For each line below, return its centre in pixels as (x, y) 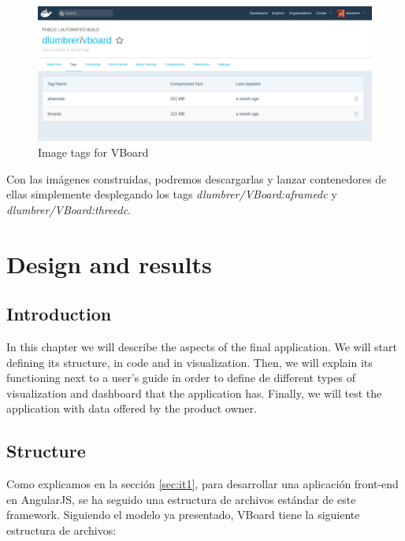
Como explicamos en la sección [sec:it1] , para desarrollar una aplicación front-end (202, 484)
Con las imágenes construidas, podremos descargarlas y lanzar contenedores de (197, 178)
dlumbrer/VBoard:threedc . (69, 209)
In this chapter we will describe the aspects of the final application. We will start (202, 346)
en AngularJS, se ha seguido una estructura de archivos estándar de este (181, 499)
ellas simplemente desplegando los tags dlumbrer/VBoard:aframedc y (172, 194)
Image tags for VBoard (93, 152)
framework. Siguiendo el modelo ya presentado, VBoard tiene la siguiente (183, 515)
